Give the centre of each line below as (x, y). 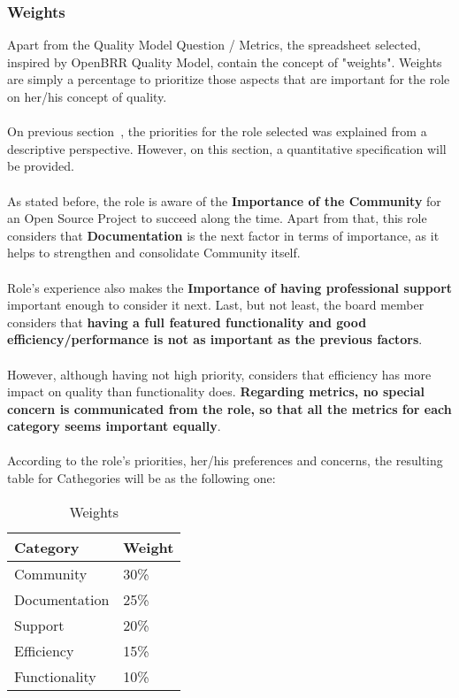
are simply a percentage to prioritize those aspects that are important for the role (229, 79)
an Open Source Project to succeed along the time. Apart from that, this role (217, 218)
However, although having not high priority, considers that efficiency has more (219, 374)
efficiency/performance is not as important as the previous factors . (215, 339)
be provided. (41, 166)
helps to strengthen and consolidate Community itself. (154, 253)
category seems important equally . (114, 426)
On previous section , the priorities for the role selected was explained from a (217, 131)
